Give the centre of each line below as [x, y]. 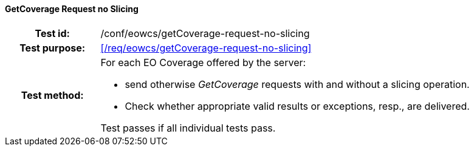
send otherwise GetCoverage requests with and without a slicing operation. [297, 84]
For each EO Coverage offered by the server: [203, 62]
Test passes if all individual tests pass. [188, 128]
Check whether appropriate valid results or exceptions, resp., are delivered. [297, 106]
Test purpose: [53, 48]
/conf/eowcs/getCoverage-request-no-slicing [205, 33]
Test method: [52, 95]
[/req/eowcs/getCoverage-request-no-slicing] [206, 48]
